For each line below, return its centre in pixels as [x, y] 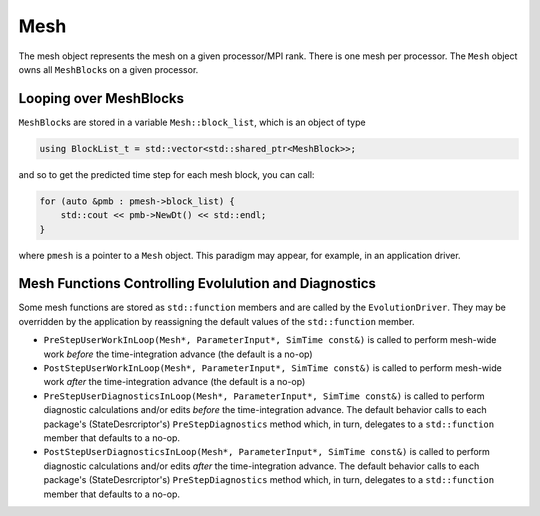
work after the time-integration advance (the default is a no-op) [174, 382]
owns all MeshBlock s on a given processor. [108, 69]
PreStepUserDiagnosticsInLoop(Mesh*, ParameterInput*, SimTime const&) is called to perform [264, 396]
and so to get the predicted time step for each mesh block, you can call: [166, 174]
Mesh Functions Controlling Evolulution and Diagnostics [197, 283]
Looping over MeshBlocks [101, 98]
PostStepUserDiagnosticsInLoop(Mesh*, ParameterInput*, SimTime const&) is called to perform [266, 452]
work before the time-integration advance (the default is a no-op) [178, 354]
